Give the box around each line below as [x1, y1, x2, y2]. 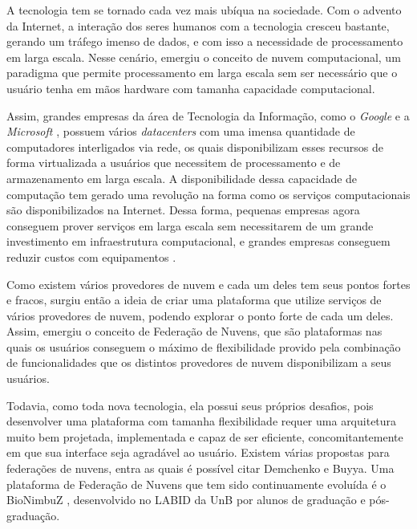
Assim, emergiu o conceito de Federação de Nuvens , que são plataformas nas [6, 323, 383, 340]
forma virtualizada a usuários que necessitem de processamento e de [6, 154, 341, 171]
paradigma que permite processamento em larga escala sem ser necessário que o [6, 64, 398, 81]
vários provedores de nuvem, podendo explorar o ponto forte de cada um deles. [6, 307, 394, 324]
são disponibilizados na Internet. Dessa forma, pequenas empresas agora [6, 201, 360, 218]
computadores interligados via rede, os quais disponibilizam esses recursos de [6, 138, 383, 155]
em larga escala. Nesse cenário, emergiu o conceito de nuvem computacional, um [6, 48, 401, 65]
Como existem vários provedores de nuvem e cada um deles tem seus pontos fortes [6, 275, 411, 292]
